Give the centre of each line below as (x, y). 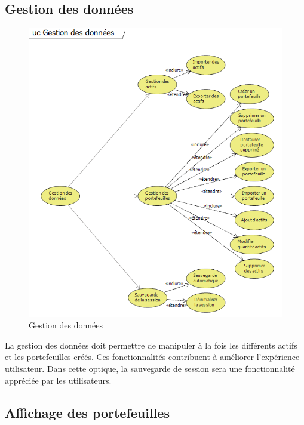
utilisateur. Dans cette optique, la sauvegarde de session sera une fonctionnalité (150, 369)
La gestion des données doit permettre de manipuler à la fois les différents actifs (151, 345)
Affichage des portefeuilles (87, 412)
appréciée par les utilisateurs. (58, 380)
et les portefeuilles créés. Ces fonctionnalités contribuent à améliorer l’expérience (152, 357)
